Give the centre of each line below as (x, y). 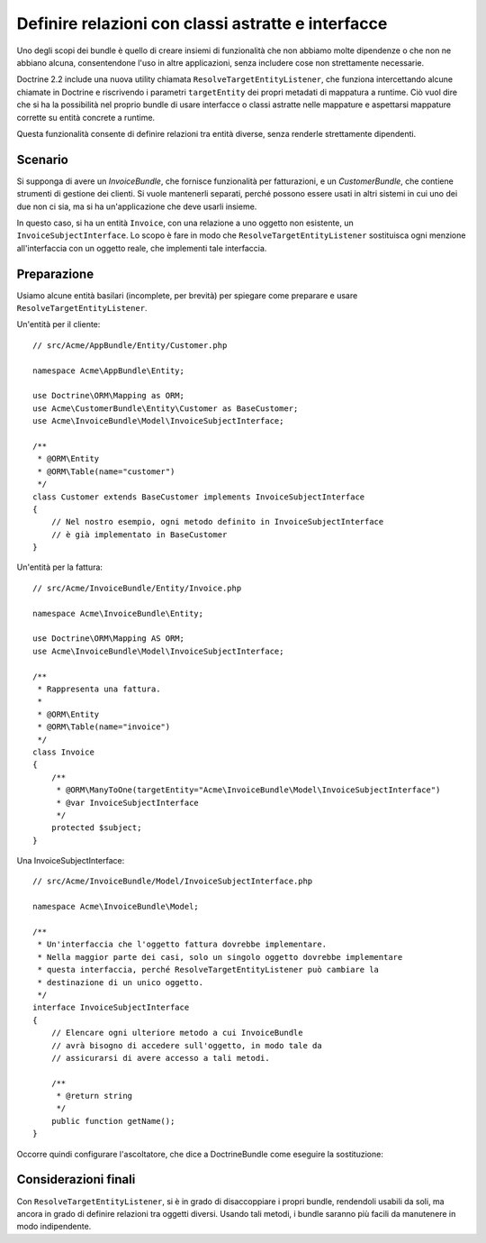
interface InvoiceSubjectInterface (111, 1008)
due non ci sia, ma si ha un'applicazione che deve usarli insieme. (137, 206)
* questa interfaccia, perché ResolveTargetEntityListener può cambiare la (208, 970)
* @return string (94, 1096)
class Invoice (63, 752)
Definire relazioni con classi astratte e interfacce (202, 23)
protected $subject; (96, 828)
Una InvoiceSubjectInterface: (71, 861)
